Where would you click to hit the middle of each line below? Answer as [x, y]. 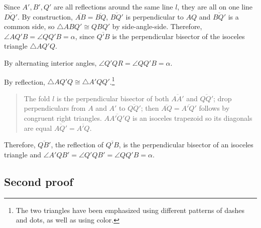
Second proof [39, 181]
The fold [37, 98]
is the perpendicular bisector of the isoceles [178, 36]
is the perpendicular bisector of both [113, 98]
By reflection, [25, 81]
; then [150, 108]
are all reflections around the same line [113, 7]
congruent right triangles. [63, 118]
